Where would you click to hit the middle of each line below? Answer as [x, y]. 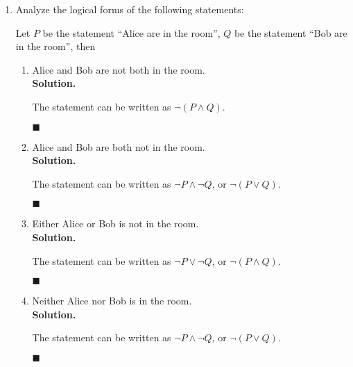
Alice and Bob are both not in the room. [119, 146]
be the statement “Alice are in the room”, [131, 32]
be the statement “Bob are [291, 32]
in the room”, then [55, 46]
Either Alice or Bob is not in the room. [115, 223]
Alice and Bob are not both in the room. [119, 69]
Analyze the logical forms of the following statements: [130, 9]
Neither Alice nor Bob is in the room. [112, 301]
